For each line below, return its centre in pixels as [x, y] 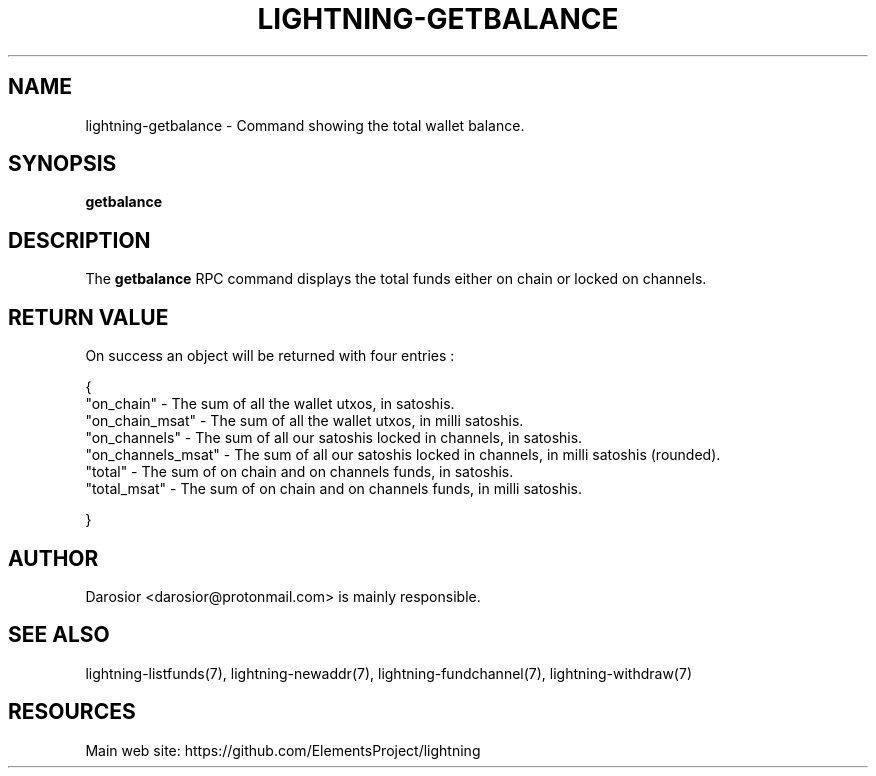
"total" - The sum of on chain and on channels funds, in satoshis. [299, 472]
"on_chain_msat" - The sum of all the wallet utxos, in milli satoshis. [304, 421]
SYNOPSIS [62, 164]
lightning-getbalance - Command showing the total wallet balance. [305, 125]
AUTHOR [53, 558]
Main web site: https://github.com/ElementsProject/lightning [283, 750]
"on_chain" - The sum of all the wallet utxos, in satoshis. [270, 404]
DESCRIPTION [79, 240]
